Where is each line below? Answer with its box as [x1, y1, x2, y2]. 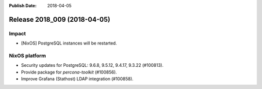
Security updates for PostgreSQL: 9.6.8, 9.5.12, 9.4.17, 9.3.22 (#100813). [21, 62, 164, 68]
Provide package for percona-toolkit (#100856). [21, 69, 117, 75]
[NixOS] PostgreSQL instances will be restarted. [21, 40, 117, 46]
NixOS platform [9, 52, 46, 59]
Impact [9, 30, 26, 37]
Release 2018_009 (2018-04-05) [9, 15, 111, 24]
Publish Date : [9, 3, 37, 8]
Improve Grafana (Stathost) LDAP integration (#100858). [21, 76, 133, 82]
